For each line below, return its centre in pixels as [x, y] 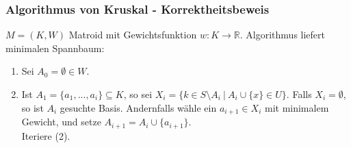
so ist [32, 107]
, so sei [138, 94]
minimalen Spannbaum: [55, 48]
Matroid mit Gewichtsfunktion [133, 35]
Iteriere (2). [46, 135]
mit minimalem [297, 107]
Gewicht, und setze [61, 122]
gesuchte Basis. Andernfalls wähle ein [138, 107]
